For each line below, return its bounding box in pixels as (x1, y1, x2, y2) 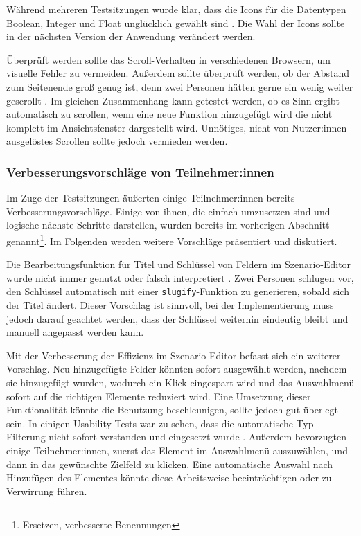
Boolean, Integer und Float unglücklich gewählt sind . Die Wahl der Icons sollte (6, 15, 345, 30)
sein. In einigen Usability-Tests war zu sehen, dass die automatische (6, 416, 293, 430)
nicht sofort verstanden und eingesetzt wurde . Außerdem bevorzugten (49, 429, 347, 444)
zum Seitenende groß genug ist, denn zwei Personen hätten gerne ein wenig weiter (6, 79, 353, 93)
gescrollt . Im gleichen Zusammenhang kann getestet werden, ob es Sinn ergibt (6, 93, 340, 107)
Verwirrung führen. (6, 483, 87, 498)
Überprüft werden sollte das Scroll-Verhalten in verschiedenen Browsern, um (6, 52, 331, 66)
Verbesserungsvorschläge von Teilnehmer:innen (6, 163, 274, 180)
